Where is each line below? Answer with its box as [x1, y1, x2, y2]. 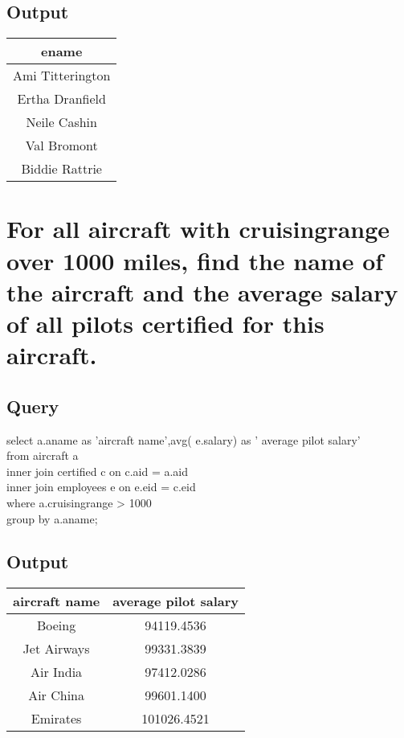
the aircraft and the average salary [6, 275, 398, 308]
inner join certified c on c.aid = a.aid [6, 462, 189, 479]
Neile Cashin [26, 113, 97, 132]
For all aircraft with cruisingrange [6, 212, 390, 245]
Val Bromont [25, 136, 98, 155]
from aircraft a [6, 447, 79, 464]
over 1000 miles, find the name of [6, 244, 384, 277]
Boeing [36, 616, 76, 635]
